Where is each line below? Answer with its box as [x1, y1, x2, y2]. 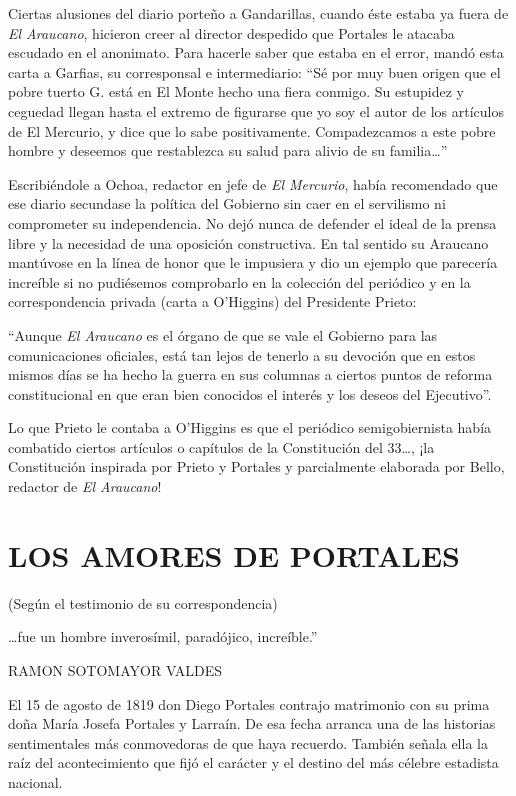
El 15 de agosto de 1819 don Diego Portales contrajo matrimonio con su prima [8, 693, 490, 714]
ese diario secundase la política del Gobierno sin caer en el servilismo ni [8, 193, 446, 214]
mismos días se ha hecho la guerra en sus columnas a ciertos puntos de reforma [8, 364, 493, 385]
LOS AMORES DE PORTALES [8, 534, 460, 575]
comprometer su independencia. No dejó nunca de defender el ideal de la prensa [8, 212, 497, 233]
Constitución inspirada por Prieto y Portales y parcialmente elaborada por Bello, [8, 456, 505, 477]
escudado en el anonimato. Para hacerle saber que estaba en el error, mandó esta [8, 42, 504, 63]
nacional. [8, 771, 63, 792]
